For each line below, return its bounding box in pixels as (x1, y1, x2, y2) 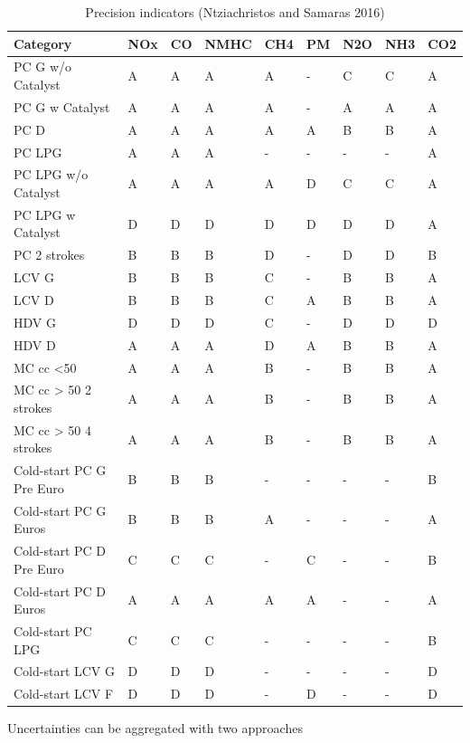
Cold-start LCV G (14, 662, 116, 681)
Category (14, 33, 72, 52)
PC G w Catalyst (14, 97, 110, 116)
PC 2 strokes (14, 245, 85, 264)
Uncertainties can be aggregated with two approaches (7, 719, 303, 738)
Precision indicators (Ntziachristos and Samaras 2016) (85, 3, 385, 21)
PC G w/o (14, 57, 72, 76)
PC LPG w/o (14, 165, 89, 184)
